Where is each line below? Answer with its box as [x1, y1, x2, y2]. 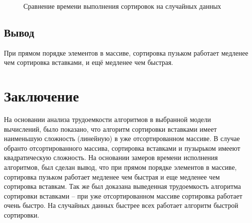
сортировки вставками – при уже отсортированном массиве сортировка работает [4, 190, 242, 201]
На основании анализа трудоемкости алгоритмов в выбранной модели [4, 114, 211, 124]
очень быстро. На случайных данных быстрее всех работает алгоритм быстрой [4, 200, 238, 210]
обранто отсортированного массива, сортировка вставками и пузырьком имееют [4, 142, 240, 153]
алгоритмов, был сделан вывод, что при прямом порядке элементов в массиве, [4, 162, 237, 172]
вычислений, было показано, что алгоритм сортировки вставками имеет [4, 123, 217, 134]
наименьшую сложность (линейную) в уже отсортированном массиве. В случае [4, 133, 240, 143]
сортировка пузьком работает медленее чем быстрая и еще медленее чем [4, 171, 220, 182]
